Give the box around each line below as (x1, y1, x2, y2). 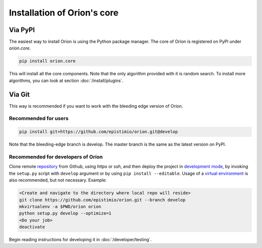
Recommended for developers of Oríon (9, 153, 103, 160)
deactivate (19, 224, 45, 230)
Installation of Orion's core (9, 7, 119, 18)
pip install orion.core (19, 58, 76, 64)
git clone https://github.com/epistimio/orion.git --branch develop (19, 197, 186, 202)
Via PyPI (9, 26, 35, 34)
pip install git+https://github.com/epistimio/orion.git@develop (19, 129, 178, 134)
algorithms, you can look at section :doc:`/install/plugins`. (9, 78, 124, 83)
